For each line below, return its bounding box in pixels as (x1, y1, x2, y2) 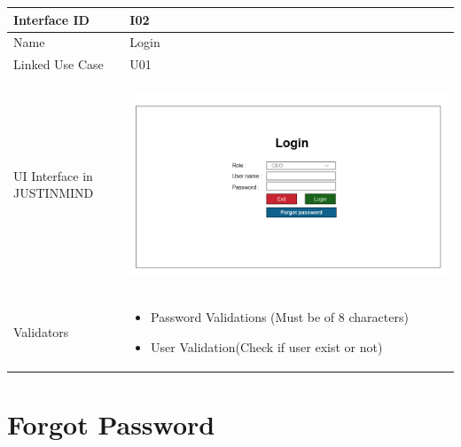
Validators (13, 322, 69, 341)
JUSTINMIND (13, 184, 94, 202)
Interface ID (13, 10, 90, 28)
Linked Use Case (13, 55, 104, 74)
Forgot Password (7, 406, 215, 443)
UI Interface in (13, 166, 93, 184)
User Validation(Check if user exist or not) (151, 337, 383, 356)
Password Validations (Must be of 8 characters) (151, 308, 409, 326)
